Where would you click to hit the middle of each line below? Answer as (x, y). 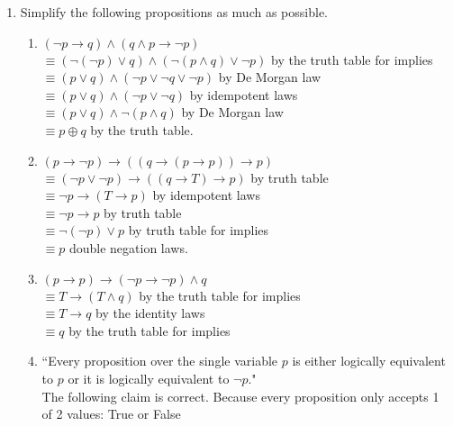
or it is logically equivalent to (149, 378)
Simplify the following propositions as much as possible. (174, 12)
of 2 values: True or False (111, 414)
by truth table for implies (199, 230)
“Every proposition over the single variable (160, 361)
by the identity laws (150, 313)
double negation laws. (128, 247)
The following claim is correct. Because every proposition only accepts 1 (240, 396)
